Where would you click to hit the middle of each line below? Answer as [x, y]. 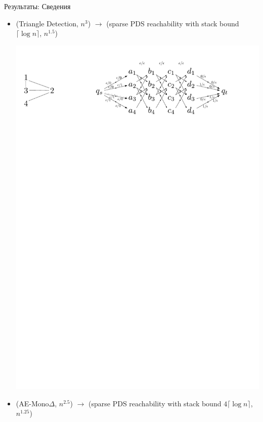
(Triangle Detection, [47, 23]
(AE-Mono [32, 403]
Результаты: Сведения [37, 6]
